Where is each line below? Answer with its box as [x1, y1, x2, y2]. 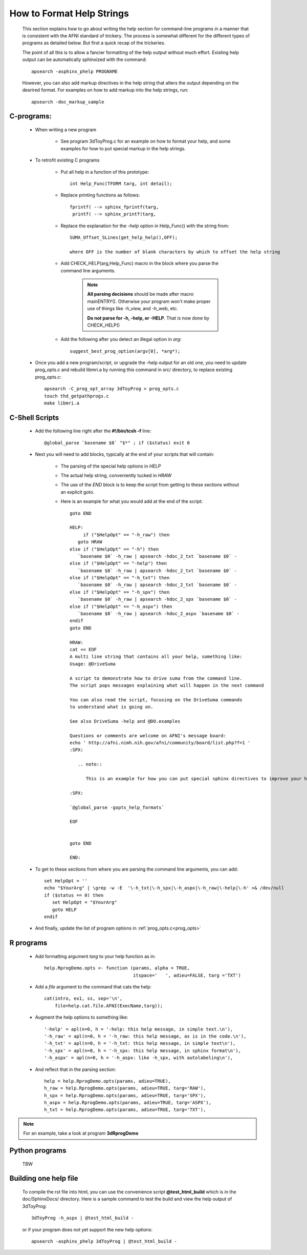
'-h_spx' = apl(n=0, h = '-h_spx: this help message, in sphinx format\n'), [44, 1047, 242, 1054]
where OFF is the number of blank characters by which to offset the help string [70, 249, 280, 255]
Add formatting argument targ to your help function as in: [35, 953, 156, 959]
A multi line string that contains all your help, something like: [70, 654, 243, 660]
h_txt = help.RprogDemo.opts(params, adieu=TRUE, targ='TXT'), [44, 1107, 206, 1112]
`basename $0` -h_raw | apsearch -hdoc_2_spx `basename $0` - [77, 596, 237, 602]
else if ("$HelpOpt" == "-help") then [70, 560, 167, 566]
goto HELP [52, 906, 77, 913]
